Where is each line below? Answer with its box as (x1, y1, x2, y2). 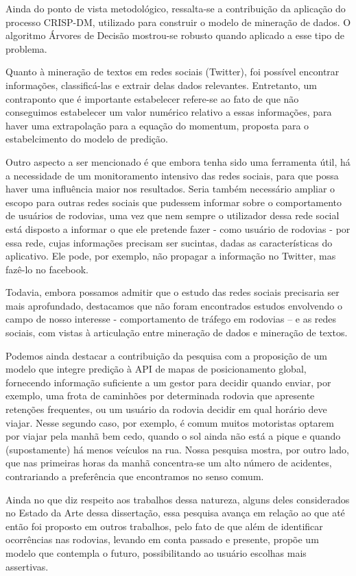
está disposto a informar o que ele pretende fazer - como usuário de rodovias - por (5, 221, 351, 236)
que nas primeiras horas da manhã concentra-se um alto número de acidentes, (5, 455, 332, 470)
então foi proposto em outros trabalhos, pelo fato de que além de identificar (5, 518, 323, 533)
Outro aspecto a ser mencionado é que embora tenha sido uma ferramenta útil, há (5, 154, 351, 168)
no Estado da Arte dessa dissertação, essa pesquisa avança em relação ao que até (5, 505, 345, 520)
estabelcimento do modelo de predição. (5, 132, 168, 146)
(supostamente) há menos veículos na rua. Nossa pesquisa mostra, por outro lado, (5, 442, 349, 456)
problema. (5, 41, 47, 55)
